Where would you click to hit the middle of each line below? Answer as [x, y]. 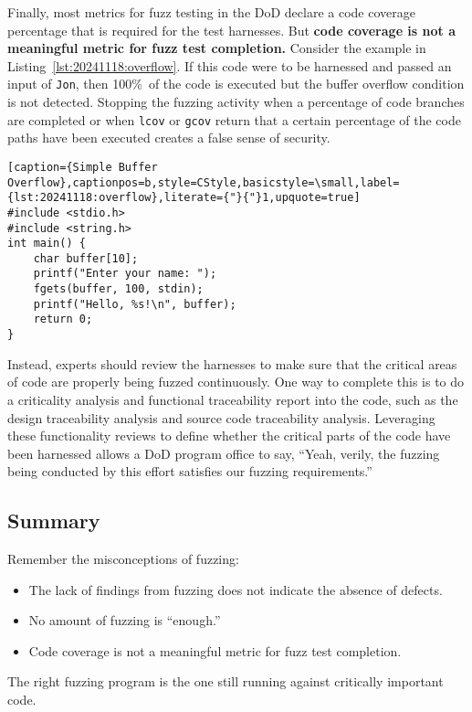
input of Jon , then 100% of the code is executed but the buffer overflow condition [236, 84]
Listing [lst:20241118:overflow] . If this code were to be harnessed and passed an [230, 65]
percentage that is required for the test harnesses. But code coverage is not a [231, 30]
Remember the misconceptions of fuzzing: [123, 559]
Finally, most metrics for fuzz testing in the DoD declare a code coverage [211, 12]
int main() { [47, 244]
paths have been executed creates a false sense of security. [169, 138]
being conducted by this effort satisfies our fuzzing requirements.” [190, 471]
